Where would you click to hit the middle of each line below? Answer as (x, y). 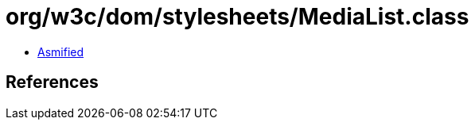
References (52, 82)
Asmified (61, 52)
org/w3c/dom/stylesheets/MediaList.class (237, 17)
